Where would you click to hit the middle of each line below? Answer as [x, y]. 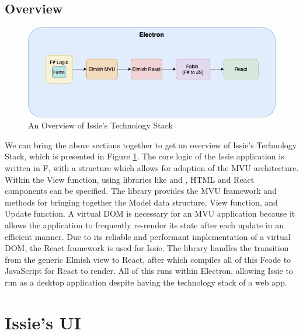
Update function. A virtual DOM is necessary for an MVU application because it [150, 213]
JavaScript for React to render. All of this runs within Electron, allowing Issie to [149, 271]
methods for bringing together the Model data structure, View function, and [141, 202]
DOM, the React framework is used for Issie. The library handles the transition [147, 248]
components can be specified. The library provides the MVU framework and [141, 191]
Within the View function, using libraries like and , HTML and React [130, 179]
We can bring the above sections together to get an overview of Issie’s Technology [151, 145]
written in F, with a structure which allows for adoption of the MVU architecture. [152, 168]
